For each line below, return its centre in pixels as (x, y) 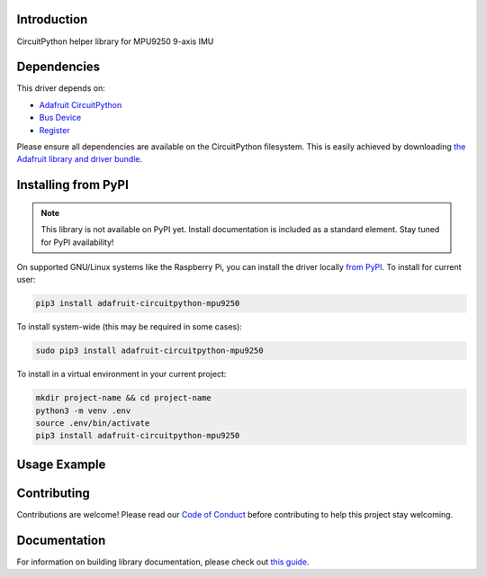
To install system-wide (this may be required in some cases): (130, 327)
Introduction (52, 19)
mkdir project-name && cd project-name (123, 398)
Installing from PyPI (73, 185)
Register (55, 130)
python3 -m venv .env (83, 410)
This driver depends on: (61, 88)
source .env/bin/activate (93, 424)
